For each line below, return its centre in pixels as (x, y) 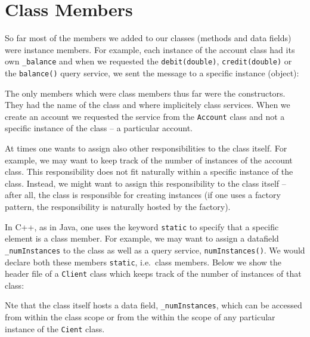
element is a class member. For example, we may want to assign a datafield (142, 238)
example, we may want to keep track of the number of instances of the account (149, 160)
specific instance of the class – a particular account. (99, 128)
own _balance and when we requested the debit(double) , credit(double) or (148, 61)
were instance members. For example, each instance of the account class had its (150, 49)
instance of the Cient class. (55, 328)
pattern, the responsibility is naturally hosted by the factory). (118, 207)
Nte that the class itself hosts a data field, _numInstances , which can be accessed (154, 305)
